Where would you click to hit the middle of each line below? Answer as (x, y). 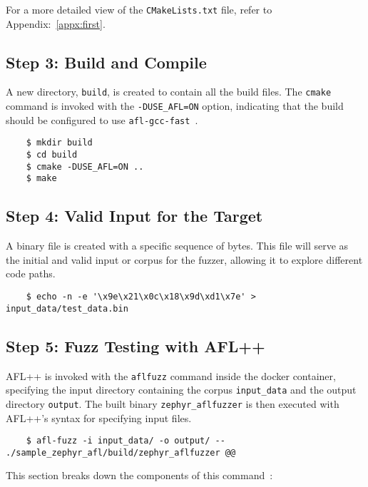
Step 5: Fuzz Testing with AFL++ (136, 345)
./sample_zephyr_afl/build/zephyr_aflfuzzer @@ (121, 452)
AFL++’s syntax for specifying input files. (99, 417)
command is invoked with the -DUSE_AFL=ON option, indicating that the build (175, 106)
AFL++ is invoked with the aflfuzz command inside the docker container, (171, 375)
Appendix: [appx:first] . (56, 23)
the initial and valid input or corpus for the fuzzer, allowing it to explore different (184, 259)
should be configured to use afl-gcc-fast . (102, 119)
